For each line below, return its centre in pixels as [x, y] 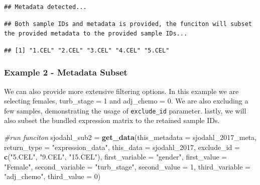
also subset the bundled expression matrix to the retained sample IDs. [112, 120]
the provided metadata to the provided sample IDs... [96, 34]
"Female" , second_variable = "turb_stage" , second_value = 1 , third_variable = [127, 166]
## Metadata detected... [45, 7]
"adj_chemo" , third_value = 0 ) [52, 176]
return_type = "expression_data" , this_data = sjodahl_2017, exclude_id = [122, 147]
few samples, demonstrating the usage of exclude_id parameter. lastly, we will [125, 110]
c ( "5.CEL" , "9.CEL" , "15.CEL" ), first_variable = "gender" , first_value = [116, 157]
